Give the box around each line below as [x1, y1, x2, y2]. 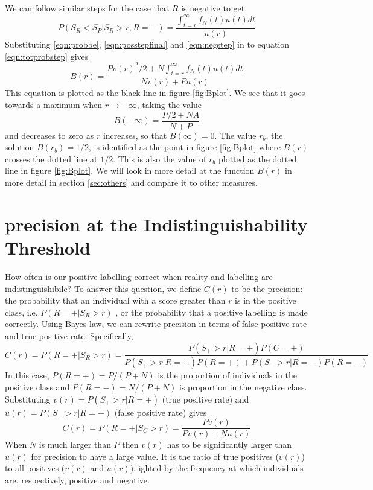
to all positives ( [5, 462, 65, 474]
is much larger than [39, 438, 111, 451]
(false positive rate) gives [114, 406, 207, 418]
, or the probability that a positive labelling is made [115, 305, 308, 318]
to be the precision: [231, 282, 303, 294]
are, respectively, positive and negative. [5, 474, 150, 486]
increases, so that [103, 129, 167, 141]
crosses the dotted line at [5, 152, 98, 165]
